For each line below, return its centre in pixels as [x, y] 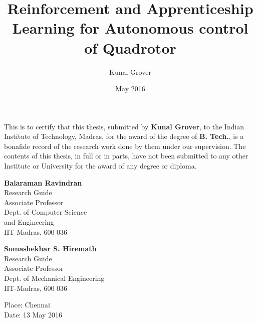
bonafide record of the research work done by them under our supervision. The [125, 146]
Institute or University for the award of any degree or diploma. [100, 166]
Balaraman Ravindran [43, 182]
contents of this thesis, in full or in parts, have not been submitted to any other [126, 156]
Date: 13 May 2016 [33, 314]
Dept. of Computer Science [46, 212]
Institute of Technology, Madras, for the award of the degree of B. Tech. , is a [124, 136]
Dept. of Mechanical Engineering [54, 278]
